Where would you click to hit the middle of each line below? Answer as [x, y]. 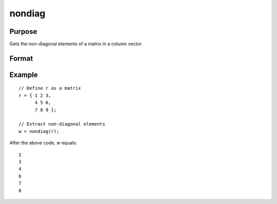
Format [21, 58]
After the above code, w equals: [43, 143]
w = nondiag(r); [39, 131]
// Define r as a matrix [50, 88]
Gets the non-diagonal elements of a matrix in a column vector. [76, 44]
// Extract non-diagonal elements [62, 124]
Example [24, 75]
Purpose [23, 32]
